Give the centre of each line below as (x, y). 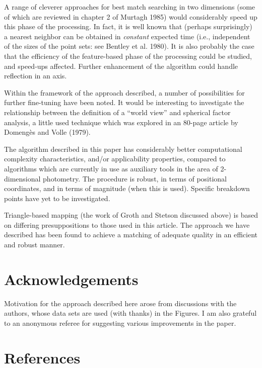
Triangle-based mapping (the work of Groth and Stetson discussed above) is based (131, 215)
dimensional (22, 178)
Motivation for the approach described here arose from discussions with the (120, 303)
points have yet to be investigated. (57, 198)
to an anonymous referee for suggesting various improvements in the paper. (120, 323)
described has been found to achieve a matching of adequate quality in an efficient (131, 235)
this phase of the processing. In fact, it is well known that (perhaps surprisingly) (128, 26)
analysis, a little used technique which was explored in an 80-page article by (121, 122)
